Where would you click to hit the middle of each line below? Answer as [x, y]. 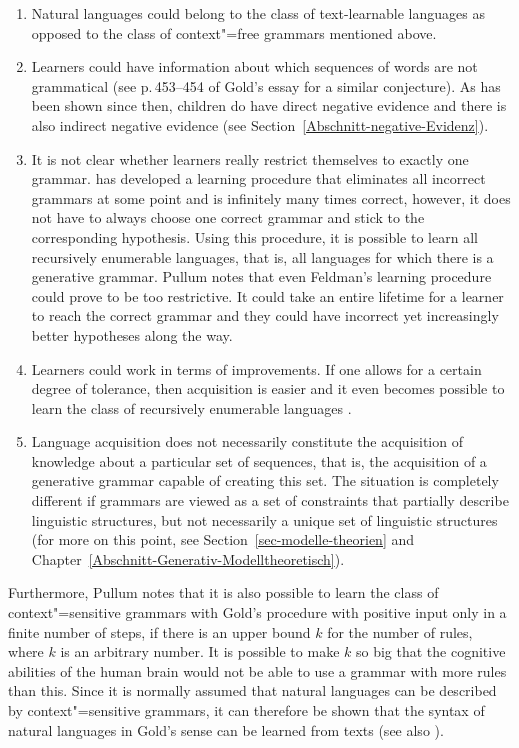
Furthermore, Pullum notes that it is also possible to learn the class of [223, 592]
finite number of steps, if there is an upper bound [159, 631]
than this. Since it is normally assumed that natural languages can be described [252, 690]
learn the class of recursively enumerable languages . [191, 407]
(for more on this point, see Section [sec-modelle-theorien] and [223, 539]
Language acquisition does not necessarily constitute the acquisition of [247, 441]
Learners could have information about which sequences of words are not [254, 66]
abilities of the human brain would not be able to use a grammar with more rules [257, 670]
